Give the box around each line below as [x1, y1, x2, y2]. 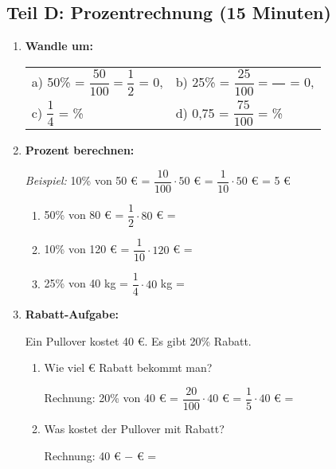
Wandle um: [25, 37, 93, 54]
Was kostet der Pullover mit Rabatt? [44, 420, 225, 437]
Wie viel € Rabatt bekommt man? [44, 359, 213, 376]
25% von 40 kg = [44, 275, 128, 291]
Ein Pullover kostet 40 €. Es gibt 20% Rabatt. [25, 332, 252, 349]
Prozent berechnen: [25, 142, 135, 158]
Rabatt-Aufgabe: [25, 306, 119, 322]
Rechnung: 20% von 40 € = [44, 389, 178, 406]
